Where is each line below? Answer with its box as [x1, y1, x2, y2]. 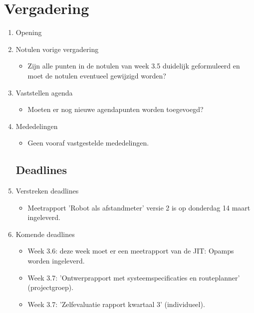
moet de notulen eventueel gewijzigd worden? [27, 70, 166, 80]
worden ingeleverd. [27, 255, 85, 266]
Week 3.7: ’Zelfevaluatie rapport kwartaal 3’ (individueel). [27, 298, 205, 309]
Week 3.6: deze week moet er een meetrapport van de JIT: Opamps [27, 245, 234, 256]
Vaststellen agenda [15, 87, 73, 97]
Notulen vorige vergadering [15, 43, 99, 54]
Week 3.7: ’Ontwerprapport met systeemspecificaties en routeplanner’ [27, 272, 240, 282]
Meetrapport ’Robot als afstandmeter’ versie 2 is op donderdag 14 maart [27, 202, 251, 212]
